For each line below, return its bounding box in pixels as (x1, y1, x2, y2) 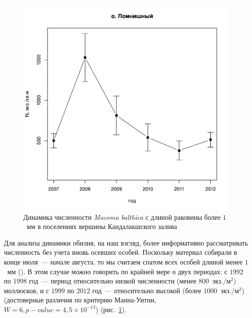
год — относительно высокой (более (92, 285, 202, 295)
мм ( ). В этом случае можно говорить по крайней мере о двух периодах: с (7, 266, 228, 276)
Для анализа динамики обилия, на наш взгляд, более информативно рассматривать (4, 237, 248, 247)
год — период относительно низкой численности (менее (29, 276, 197, 286)
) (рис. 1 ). (95, 304, 127, 314)
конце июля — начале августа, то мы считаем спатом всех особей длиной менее (4, 256, 243, 266)
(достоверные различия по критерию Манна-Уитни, (4, 295, 156, 305)
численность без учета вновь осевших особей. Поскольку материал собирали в (4, 247, 237, 257)
